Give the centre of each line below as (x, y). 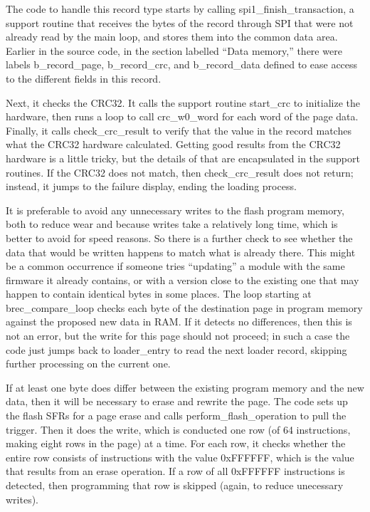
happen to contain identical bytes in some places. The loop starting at (159, 294)
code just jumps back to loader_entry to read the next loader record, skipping (176, 349)
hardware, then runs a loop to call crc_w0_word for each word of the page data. (182, 116)
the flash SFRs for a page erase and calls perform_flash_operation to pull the (176, 416)
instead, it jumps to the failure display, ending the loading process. (151, 186)
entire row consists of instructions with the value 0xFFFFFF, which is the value (180, 457)
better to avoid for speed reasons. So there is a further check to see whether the (179, 237)
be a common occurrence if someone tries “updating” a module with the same (175, 266)
